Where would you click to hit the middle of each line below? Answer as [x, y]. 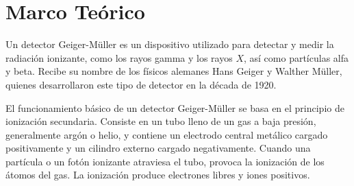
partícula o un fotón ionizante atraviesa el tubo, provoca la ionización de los [165, 161]
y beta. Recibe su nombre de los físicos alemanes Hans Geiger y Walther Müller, [174, 71]
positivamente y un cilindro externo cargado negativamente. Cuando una [158, 148]
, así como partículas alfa [296, 57]
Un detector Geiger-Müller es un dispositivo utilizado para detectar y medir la [170, 44]
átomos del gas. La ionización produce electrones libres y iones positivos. [158, 175]
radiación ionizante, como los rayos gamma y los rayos [119, 57]
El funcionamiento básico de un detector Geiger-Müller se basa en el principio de [175, 107]
